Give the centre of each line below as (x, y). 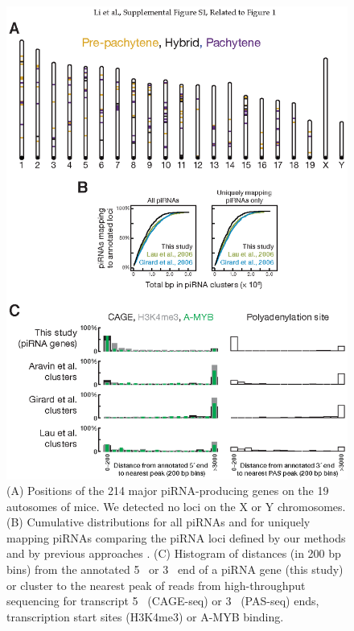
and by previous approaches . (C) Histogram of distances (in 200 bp (174, 553)
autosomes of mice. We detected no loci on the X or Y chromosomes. (176, 506)
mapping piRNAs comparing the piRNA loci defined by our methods (176, 537)
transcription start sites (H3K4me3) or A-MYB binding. (145, 616)
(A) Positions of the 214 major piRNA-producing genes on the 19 (168, 491)
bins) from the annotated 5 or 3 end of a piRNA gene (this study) (175, 569)
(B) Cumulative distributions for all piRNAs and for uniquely (158, 522)
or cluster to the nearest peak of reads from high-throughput (156, 585)
